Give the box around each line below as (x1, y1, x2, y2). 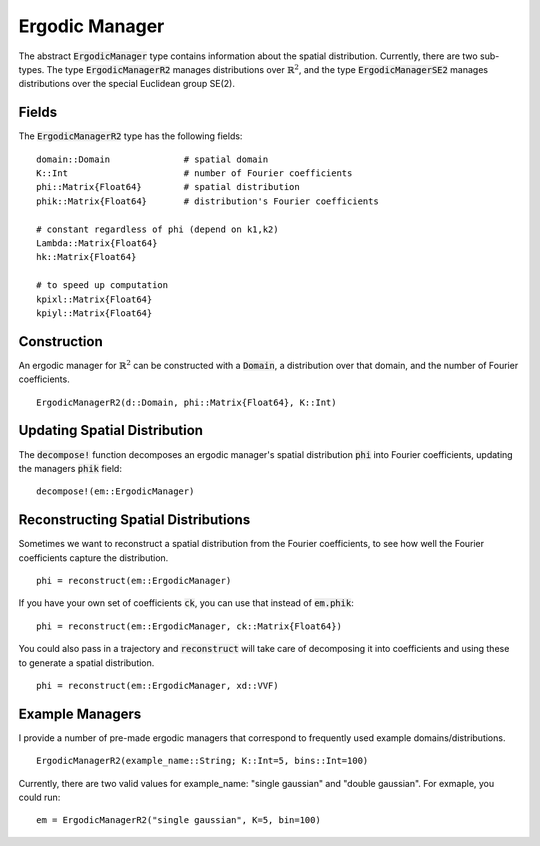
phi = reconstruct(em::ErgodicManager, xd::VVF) (36, 680, 279, 691)
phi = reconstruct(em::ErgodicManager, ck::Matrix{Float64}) (36, 620, 342, 632)
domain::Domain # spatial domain (36, 153, 269, 165)
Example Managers (18, 705, 142, 722)
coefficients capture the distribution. (18, 551, 169, 564)
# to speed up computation (36, 280, 169, 291)
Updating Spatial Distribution (18, 422, 204, 439)
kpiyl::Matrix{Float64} (36, 307, 153, 319)
